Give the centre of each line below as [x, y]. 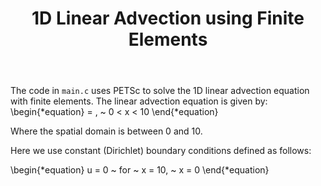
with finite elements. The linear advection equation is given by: [139, 101]
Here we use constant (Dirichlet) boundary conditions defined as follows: [161, 151]
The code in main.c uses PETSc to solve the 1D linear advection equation [160, 91]
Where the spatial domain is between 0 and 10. [106, 131]
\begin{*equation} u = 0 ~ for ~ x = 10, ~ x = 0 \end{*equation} [140, 170]
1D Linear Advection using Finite [168, 18]
